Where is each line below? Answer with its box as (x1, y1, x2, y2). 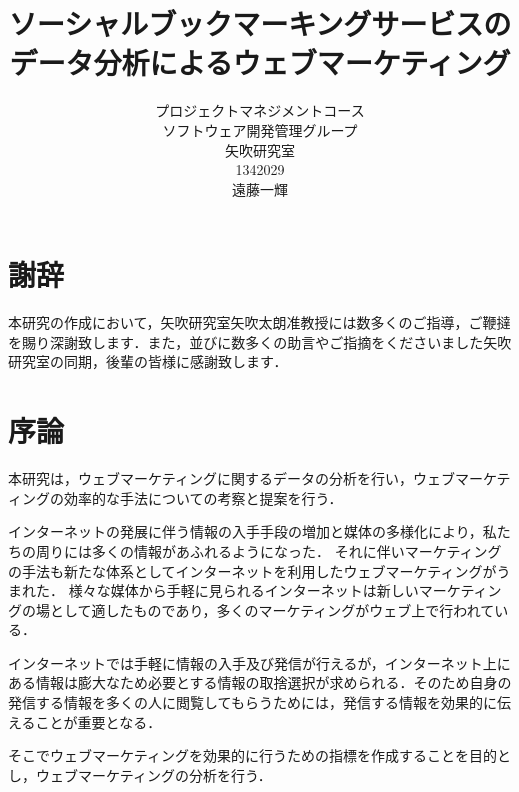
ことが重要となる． (35, 711, 162, 732)
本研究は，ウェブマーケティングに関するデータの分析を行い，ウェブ (8, 468, 455, 489)
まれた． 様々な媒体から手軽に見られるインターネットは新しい (8, 580, 419, 601)
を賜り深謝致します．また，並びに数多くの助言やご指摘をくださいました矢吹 (8, 331, 512, 352)
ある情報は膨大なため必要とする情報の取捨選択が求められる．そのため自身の (8, 672, 512, 693)
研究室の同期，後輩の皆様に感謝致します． (8, 351, 288, 372)
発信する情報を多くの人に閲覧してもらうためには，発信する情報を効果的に (8, 692, 497, 713)
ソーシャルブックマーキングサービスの (8, 3, 512, 44)
